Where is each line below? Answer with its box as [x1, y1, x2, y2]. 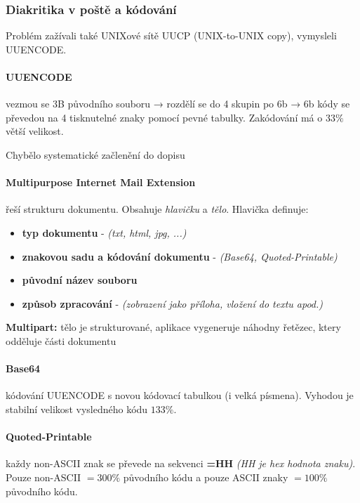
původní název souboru [22, 273, 138, 287]
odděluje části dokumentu [6, 333, 116, 348]
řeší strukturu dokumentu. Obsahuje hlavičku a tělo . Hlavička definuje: [6, 202, 309, 216]
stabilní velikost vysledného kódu [6, 401, 148, 416]
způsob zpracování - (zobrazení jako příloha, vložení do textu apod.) [22, 296, 324, 311]
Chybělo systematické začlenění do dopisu [6, 147, 185, 162]
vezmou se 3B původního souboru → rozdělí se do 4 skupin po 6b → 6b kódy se [6, 96, 350, 111]
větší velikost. [6, 124, 64, 138]
